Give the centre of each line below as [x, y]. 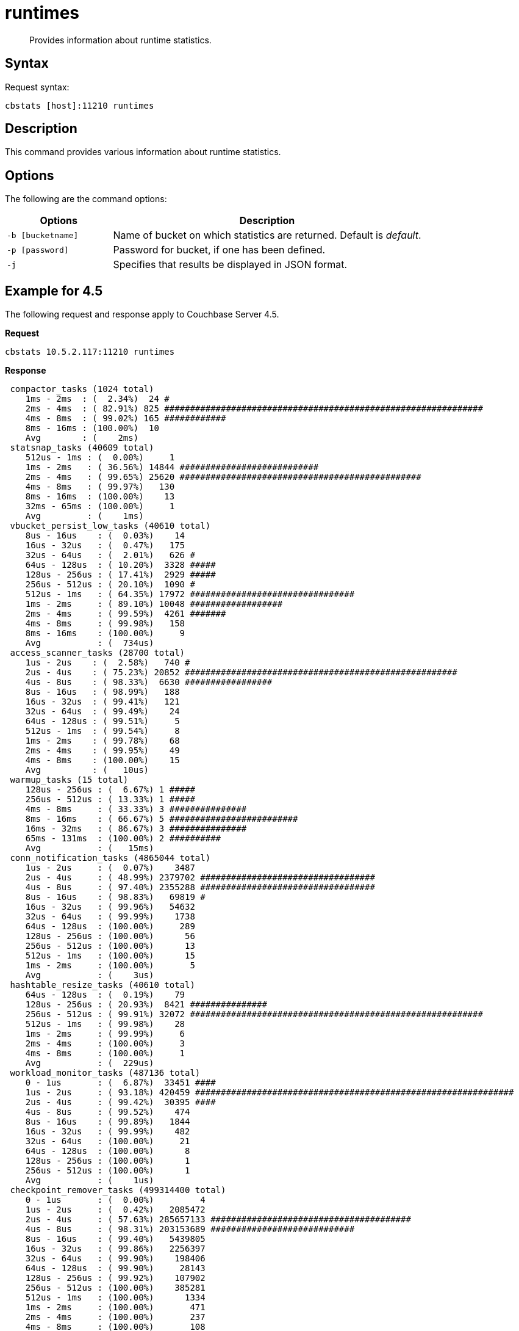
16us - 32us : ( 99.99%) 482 [108, 1132]
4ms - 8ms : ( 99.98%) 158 [105, 624]
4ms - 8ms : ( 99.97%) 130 [100, 487]
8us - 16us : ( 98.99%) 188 [102, 692]
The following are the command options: [86, 199]
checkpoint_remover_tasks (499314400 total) [118, 1190]
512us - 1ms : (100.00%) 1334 [115, 1298]
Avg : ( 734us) [90, 643]
